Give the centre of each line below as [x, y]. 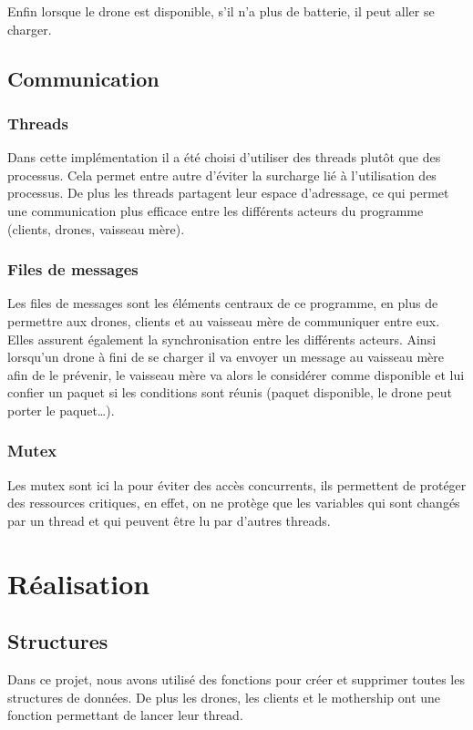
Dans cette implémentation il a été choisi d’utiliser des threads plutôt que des [224, 157]
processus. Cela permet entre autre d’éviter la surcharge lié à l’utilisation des [222, 175]
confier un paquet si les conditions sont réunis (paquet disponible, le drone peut [230, 392]
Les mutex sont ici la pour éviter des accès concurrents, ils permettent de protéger [237, 484]
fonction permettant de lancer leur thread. [125, 715]
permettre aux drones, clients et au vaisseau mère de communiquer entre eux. [224, 320]
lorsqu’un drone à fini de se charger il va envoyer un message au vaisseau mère [226, 357]
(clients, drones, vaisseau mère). [96, 228]
